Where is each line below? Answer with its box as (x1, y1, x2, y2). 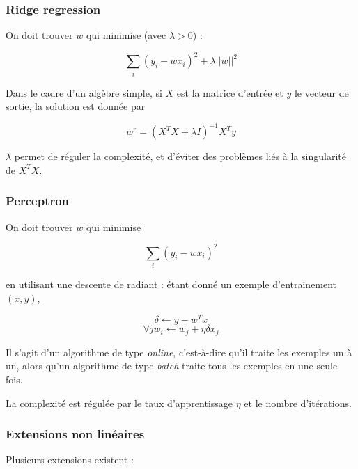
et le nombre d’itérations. (244, 395, 352, 410)
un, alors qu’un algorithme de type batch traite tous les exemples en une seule (6, 358, 338, 373)
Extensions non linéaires (6, 425, 145, 443)
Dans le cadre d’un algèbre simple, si (6, 85, 162, 100)
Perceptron (6, 192, 70, 209)
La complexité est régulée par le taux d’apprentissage (6, 395, 233, 410)
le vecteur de (294, 85, 349, 100)
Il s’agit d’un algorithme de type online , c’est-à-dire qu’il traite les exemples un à (6, 344, 352, 359)
